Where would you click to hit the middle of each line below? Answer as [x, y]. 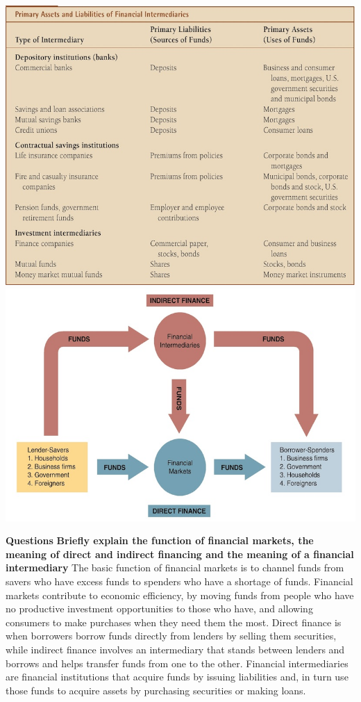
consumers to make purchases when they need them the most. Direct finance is [174, 622]
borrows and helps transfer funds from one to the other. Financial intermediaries [177, 663]
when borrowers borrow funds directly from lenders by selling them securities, [171, 636]
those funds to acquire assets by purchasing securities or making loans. [156, 690]
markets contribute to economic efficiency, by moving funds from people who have [180, 595]
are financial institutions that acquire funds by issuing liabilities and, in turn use [177, 677]
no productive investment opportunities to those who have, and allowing [159, 609]
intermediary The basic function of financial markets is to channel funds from [175, 568]
